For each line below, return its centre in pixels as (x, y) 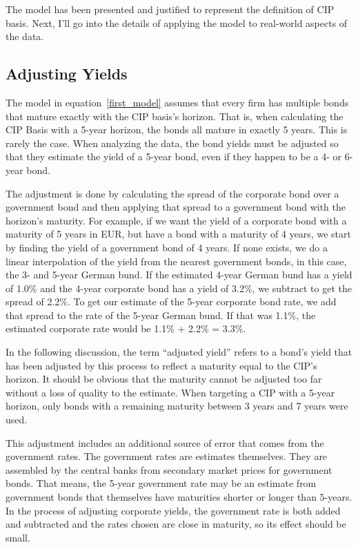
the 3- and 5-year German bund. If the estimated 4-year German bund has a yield (179, 275)
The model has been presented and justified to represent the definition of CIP (170, 9)
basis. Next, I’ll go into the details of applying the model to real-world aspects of (177, 22)
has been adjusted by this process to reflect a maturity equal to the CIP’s (161, 365)
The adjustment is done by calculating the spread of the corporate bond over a (172, 193)
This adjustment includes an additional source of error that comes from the (165, 442)
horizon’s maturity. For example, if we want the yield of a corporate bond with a (176, 220)
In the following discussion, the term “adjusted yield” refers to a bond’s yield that (179, 352)
